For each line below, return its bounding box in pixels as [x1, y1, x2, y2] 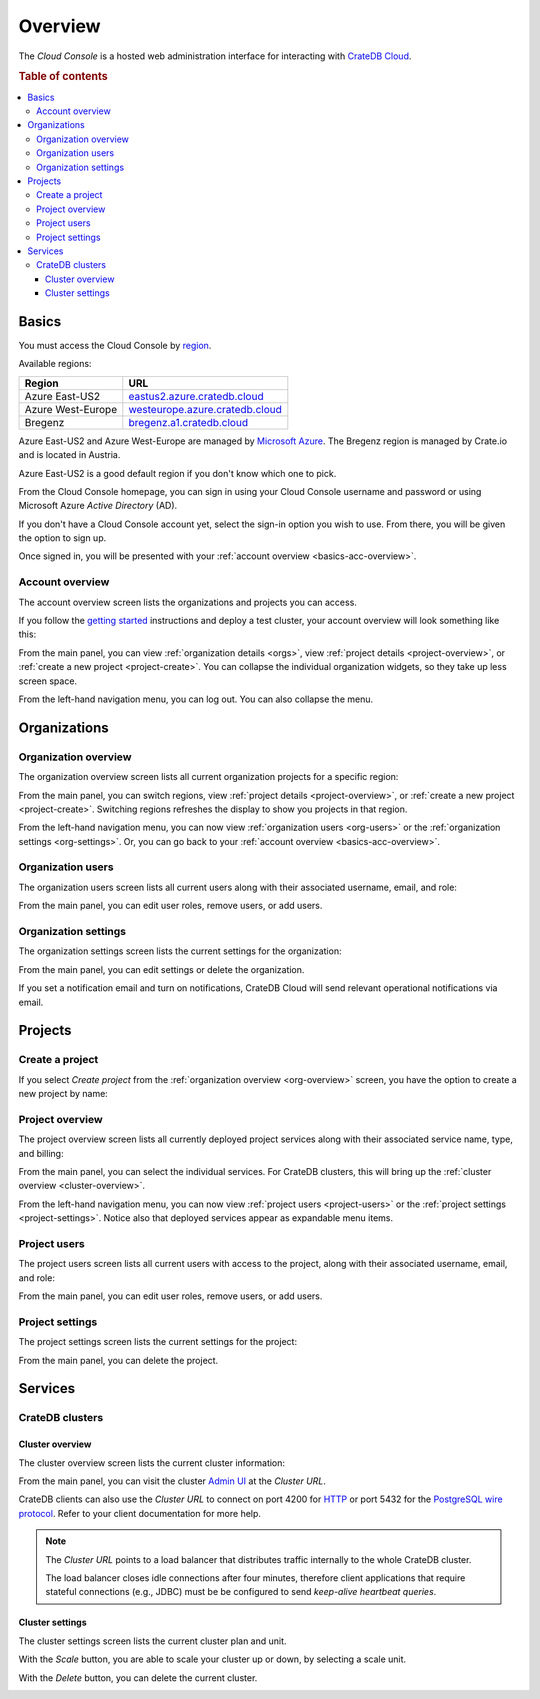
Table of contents [18, 70, 109, 84]
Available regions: [18, 358, 92, 370]
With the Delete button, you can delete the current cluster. [18, 1671, 258, 1684]
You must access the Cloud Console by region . [18, 339, 212, 351]
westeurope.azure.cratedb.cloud [128, 402, 282, 416]
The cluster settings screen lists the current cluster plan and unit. [18, 1635, 287, 1647]
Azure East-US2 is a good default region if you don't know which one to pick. [18, 467, 337, 479]
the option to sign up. [18, 532, 107, 544]
